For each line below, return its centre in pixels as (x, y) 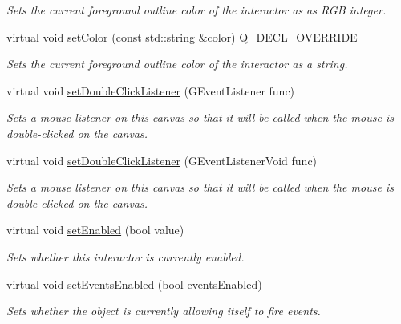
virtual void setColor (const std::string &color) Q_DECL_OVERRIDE (182, 36)
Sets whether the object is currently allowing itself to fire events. (164, 311)
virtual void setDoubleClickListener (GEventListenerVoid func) (162, 160)
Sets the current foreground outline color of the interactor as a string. (177, 64)
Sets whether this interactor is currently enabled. (126, 256)
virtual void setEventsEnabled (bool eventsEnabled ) (134, 283)
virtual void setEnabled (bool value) (95, 230)
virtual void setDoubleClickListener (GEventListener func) (151, 90)
